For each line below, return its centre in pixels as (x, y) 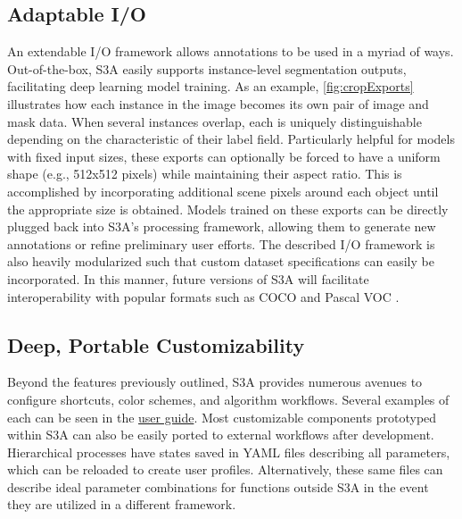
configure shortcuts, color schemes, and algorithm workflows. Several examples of (228, 399)
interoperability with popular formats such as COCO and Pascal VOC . (203, 296)
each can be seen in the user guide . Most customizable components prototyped (222, 417)
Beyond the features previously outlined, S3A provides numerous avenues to (215, 382)
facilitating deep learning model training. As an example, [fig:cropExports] (210, 86)
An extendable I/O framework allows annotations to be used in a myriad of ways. (231, 51)
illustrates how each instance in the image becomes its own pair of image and (218, 103)
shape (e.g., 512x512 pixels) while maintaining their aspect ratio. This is (205, 174)
